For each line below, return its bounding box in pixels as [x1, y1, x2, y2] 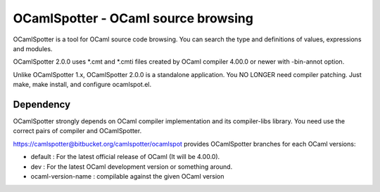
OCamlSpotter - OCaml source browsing [13, 11, 253, 26]
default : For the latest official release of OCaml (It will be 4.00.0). [30, 153, 220, 161]
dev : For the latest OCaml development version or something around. [30, 162, 233, 171]
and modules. [13, 44, 53, 53]
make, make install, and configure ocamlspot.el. [13, 81, 152, 89]
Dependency [13, 98, 70, 110]
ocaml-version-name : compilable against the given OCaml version [30, 172, 224, 180]
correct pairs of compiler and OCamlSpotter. [13, 127, 142, 135]
